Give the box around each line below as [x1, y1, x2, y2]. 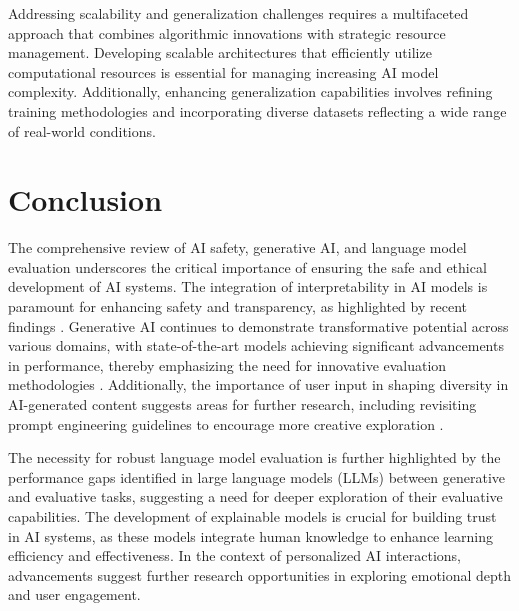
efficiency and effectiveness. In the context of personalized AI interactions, [8, 545, 461, 566]
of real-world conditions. [8, 120, 156, 141]
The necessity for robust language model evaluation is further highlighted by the [8, 447, 501, 468]
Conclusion [8, 179, 163, 220]
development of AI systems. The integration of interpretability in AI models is [8, 276, 488, 297]
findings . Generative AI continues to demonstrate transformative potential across [8, 315, 509, 336]
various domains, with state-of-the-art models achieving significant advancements [8, 335, 504, 356]
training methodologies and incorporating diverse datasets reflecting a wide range [8, 100, 507, 121]
